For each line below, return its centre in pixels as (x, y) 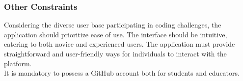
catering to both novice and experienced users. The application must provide (120, 44)
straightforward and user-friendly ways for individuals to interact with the (115, 54)
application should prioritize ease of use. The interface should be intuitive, (116, 34)
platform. (18, 63)
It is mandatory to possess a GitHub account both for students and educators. (122, 73)
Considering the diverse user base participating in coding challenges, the (113, 25)
